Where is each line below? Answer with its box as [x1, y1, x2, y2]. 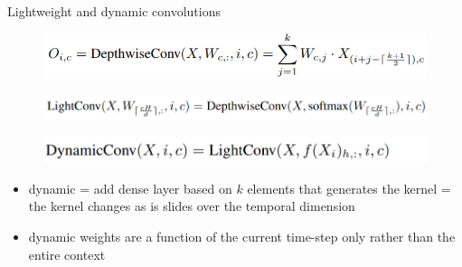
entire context [28, 244, 106, 263]
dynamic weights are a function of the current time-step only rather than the [28, 227, 456, 246]
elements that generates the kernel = [247, 178, 451, 197]
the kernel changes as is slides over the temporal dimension [28, 196, 355, 215]
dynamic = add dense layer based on [28, 178, 232, 197]
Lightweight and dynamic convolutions [7, 2, 221, 20]
